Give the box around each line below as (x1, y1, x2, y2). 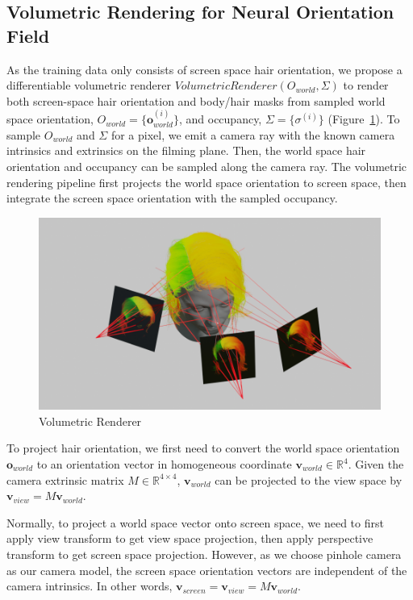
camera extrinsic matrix (6, 471, 124, 488)
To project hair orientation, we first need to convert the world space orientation (6, 440, 400, 456)
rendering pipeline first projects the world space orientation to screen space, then (6, 173, 407, 190)
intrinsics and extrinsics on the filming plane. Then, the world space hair (6, 142, 366, 159)
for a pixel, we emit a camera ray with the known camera (111, 126, 395, 143)
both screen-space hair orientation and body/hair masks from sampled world (6, 92, 386, 109)
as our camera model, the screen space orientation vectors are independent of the (6, 561, 407, 578)
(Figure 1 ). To (327, 110, 400, 127)
